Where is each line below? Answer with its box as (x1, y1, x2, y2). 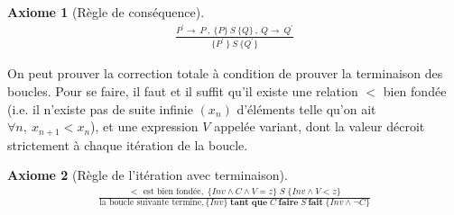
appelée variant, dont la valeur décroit (214, 117, 425, 136)
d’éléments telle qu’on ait (236, 99, 376, 118)
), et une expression (90, 117, 199, 136)
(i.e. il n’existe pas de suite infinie (7, 99, 193, 118)
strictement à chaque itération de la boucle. (7, 135, 248, 154)
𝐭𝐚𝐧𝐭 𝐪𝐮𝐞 (230, 198, 268, 208)
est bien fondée (143, 186, 201, 196)
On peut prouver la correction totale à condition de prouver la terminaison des (7, 64, 443, 83)
